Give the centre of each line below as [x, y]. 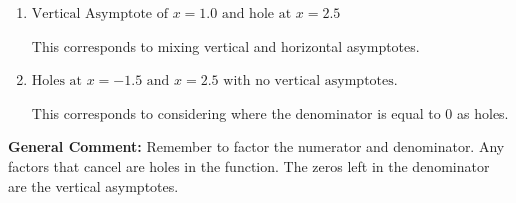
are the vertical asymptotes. [93, 185]
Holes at [57, 81]
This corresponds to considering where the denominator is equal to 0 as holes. [270, 112]
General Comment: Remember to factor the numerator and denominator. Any [256, 146]
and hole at [256, 14]
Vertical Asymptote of [99, 14]
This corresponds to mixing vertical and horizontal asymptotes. [225, 45]
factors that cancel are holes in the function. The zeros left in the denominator [249, 165]
